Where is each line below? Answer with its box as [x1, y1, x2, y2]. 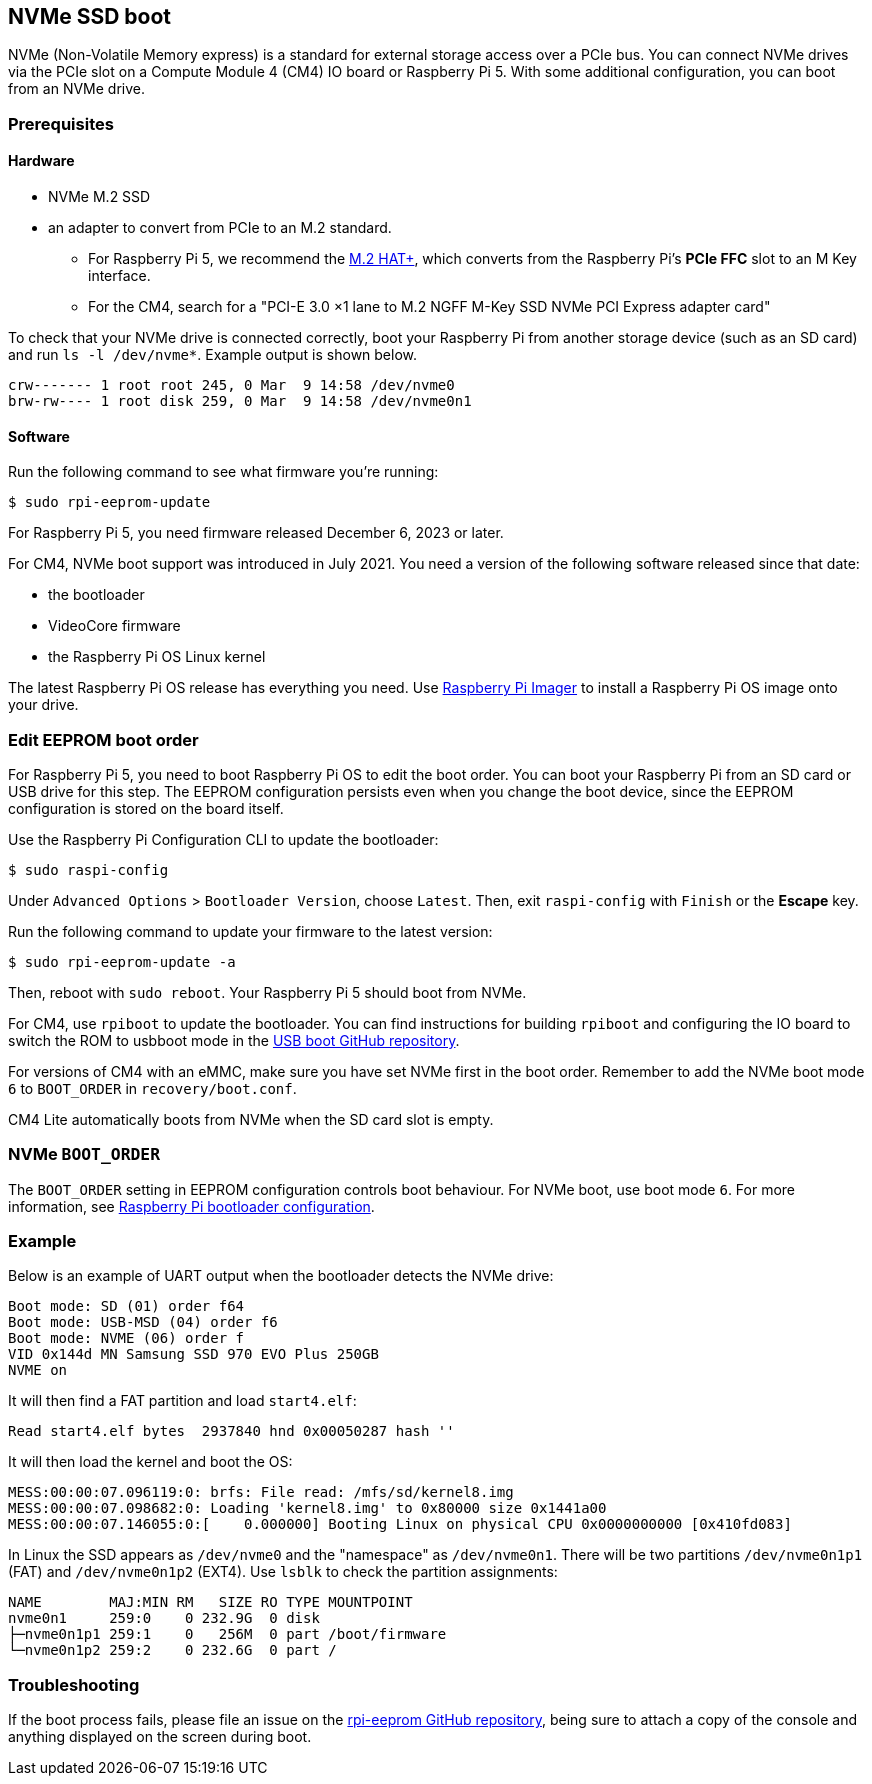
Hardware [8, 152, 75, 170]
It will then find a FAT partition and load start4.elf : [8, 1392, 357, 1410]
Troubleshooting [8, 1674, 140, 1695]
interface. [88, 267, 151, 285]
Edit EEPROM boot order [8, 729, 199, 750]
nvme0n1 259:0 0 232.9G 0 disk [8, 1610, 320, 1627]
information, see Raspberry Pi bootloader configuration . [8, 1197, 375, 1215]
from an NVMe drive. [8, 80, 145, 98]
